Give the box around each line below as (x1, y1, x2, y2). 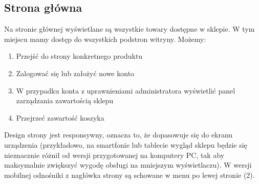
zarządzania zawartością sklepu (16, 95, 114, 106)
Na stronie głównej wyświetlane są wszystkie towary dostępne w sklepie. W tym (4, 24, 255, 34)
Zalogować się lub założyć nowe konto (16, 67, 135, 78)
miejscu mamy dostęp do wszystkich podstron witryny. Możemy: (4, 33, 206, 44)
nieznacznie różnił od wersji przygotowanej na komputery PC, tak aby (4, 149, 225, 160)
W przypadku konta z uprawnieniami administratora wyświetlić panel (16, 85, 235, 96)
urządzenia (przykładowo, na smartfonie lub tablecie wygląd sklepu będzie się (4, 139, 247, 150)
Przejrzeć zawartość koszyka (16, 112, 104, 123)
